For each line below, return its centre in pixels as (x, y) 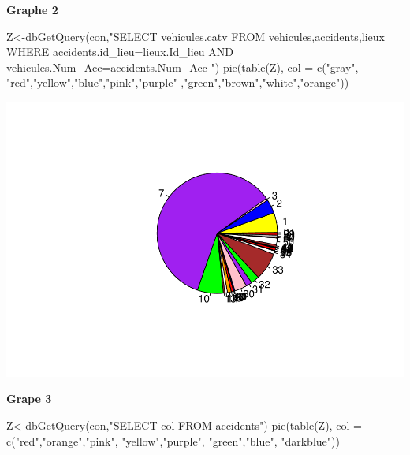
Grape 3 (29, 399)
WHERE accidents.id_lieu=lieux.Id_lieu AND (120, 52)
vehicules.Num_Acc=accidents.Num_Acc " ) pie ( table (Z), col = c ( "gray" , (183, 67)
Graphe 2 (32, 9)
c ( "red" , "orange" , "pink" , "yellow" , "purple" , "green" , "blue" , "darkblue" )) (173, 440)
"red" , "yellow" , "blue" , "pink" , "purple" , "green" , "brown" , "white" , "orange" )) (178, 82)
